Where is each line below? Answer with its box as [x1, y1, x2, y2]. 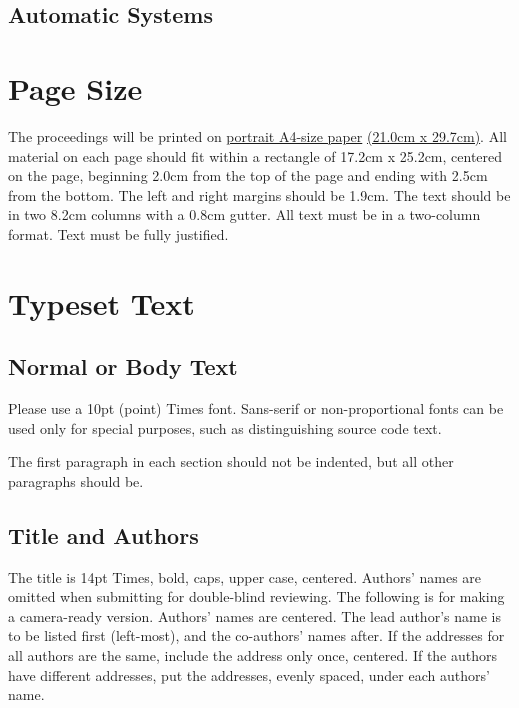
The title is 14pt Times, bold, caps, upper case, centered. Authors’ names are [8, 566, 482, 587]
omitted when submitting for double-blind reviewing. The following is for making [8, 586, 505, 607]
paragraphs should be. [8, 470, 144, 491]
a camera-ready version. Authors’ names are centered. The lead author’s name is [8, 605, 501, 626]
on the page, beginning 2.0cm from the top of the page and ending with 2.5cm [8, 165, 488, 186]
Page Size [8, 67, 143, 108]
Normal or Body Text [8, 351, 238, 382]
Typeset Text [8, 282, 195, 323]
